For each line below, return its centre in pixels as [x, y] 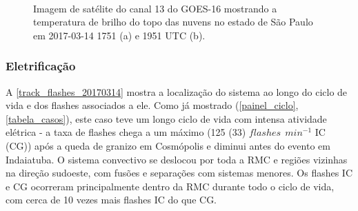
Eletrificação [41, 66]
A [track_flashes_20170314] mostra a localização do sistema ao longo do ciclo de [177, 91]
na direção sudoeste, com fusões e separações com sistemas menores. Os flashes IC [179, 173]
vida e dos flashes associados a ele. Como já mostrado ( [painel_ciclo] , [152, 105]
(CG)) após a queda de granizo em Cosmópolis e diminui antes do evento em [168, 145]
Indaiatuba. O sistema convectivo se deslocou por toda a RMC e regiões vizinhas [177, 159]
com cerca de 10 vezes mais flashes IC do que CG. [111, 200]
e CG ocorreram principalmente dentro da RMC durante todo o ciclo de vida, [170, 186]
